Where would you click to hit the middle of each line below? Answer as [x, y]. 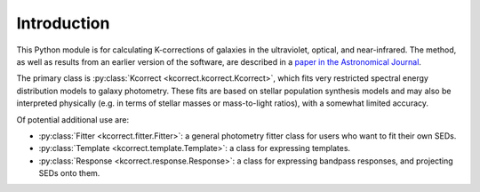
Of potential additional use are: [72, 119]
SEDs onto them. [69, 173]
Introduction [63, 23]
